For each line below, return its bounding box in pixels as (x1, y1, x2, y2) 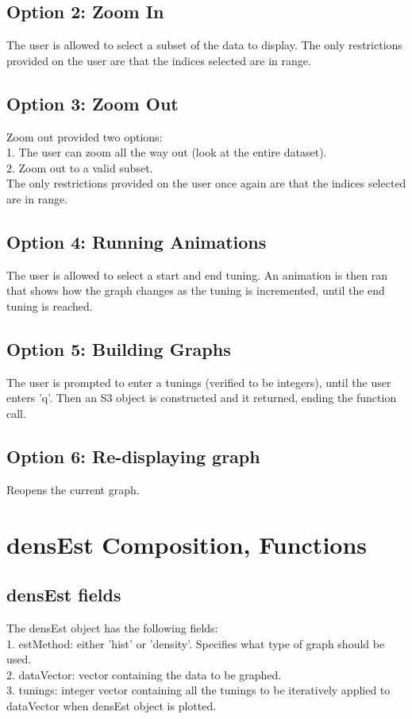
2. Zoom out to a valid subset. (6, 159, 153, 176)
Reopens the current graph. (6, 481, 140, 497)
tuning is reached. (6, 297, 93, 314)
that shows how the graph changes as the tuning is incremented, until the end (6, 282, 385, 299)
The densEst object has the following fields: (6, 619, 218, 636)
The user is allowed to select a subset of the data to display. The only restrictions (6, 37, 402, 53)
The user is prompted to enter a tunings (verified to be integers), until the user (6, 373, 391, 390)
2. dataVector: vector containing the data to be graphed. (6, 666, 282, 682)
